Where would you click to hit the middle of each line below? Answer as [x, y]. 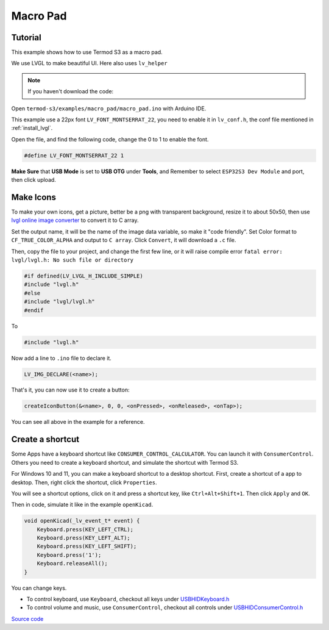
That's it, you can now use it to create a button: [71, 390]
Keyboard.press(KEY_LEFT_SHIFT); [87, 546]
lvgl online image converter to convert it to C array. [75, 220]
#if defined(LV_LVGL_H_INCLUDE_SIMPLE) [83, 276]
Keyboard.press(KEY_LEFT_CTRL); [85, 529]
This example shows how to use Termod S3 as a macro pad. [87, 52]
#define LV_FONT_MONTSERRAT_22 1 [74, 155]
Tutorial [27, 38]
